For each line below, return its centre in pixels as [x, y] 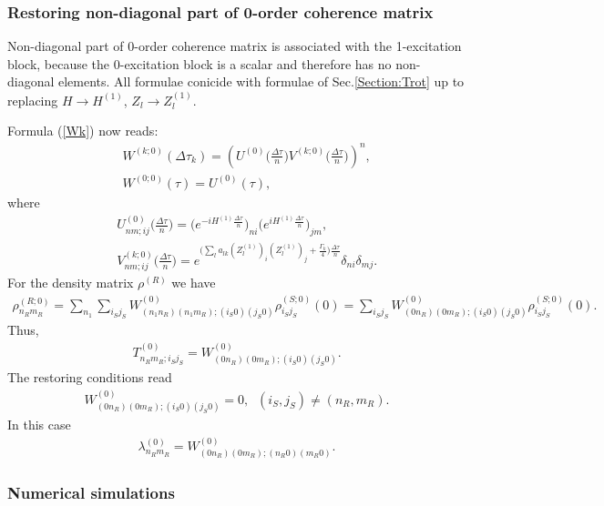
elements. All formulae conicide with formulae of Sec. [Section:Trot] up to [261, 81]
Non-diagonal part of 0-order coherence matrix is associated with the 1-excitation [235, 46]
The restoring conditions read [90, 377]
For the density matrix [71, 283]
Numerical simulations [91, 492]
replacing [33, 100]
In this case [39, 425]
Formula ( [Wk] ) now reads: [83, 131]
